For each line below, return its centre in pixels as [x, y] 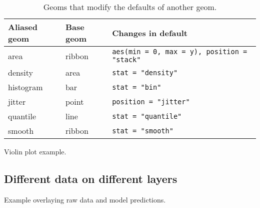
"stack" [126, 60]
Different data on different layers [91, 178]
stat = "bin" [137, 87]
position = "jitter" [151, 101]
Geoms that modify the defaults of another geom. [130, 7]
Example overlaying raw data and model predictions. [85, 199]
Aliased [23, 27]
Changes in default [150, 33]
